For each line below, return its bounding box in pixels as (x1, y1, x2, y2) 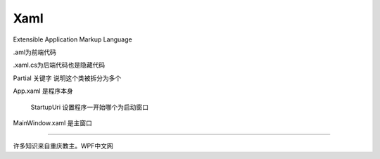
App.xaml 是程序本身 (13, 87, 73, 95)
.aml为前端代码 (13, 48, 56, 56)
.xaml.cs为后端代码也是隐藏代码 (13, 61, 106, 70)
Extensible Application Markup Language (13, 35, 133, 44)
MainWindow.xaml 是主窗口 (13, 118, 93, 127)
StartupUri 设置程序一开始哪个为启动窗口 (30, 103, 149, 111)
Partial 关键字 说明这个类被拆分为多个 (13, 74, 122, 82)
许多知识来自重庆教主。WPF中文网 (13, 141, 114, 151)
